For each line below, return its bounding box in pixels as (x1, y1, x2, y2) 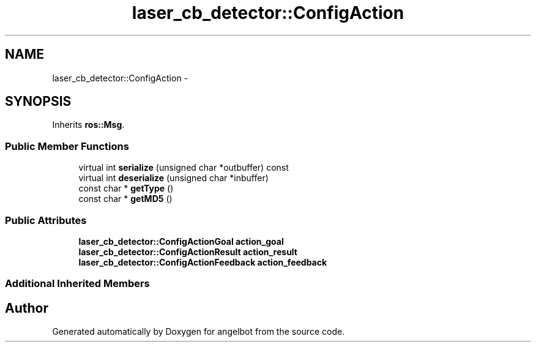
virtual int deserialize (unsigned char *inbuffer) (78, 173, 269, 184)
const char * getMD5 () (78, 193, 173, 204)
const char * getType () (78, 183, 174, 194)
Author (5, 300, 48, 316)
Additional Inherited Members (5, 277, 150, 290)
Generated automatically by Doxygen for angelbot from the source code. (52, 326, 345, 337)
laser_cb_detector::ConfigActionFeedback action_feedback (78, 256, 327, 267)
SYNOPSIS (5, 94, 72, 110)
